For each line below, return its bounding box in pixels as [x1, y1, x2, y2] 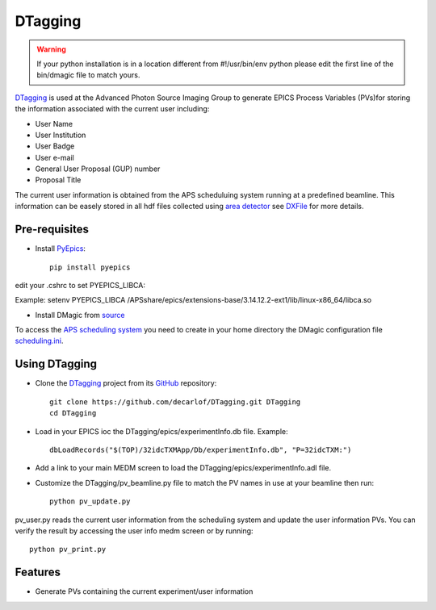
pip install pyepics [49, 262, 131, 272]
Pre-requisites [15, 223, 89, 236]
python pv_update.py [49, 497, 131, 506]
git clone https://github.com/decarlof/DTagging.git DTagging [49, 397, 301, 407]
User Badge [35, 141, 75, 151]
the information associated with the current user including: [15, 104, 210, 114]
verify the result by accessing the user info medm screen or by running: [15, 525, 254, 536]
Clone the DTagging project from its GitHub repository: [35, 378, 217, 388]
